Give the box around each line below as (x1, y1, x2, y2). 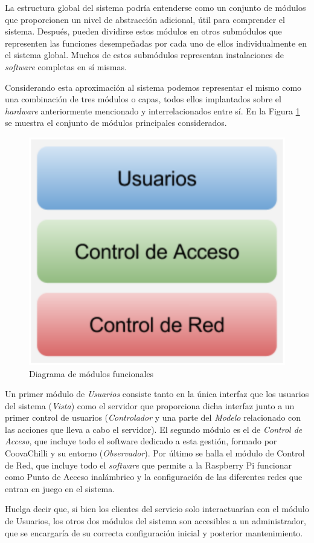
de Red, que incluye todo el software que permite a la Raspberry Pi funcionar (5, 458, 292, 471)
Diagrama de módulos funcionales (29, 367, 154, 380)
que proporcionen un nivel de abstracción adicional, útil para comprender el (5, 13, 285, 25)
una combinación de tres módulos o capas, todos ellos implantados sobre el (5, 93, 281, 105)
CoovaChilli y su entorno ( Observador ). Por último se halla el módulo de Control (5, 447, 305, 459)
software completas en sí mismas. (5, 60, 127, 73)
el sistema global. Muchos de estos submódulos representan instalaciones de (5, 48, 284, 61)
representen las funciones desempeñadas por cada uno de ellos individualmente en (5, 36, 307, 49)
